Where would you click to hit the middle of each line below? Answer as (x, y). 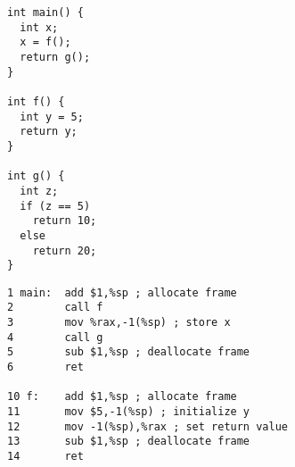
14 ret (45, 457)
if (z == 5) (55, 206)
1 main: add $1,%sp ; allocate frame (122, 292)
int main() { (45, 13)
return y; (49, 132)
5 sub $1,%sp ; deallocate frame (129, 352)
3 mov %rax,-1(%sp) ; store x (119, 323)
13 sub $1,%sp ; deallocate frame (129, 442)
